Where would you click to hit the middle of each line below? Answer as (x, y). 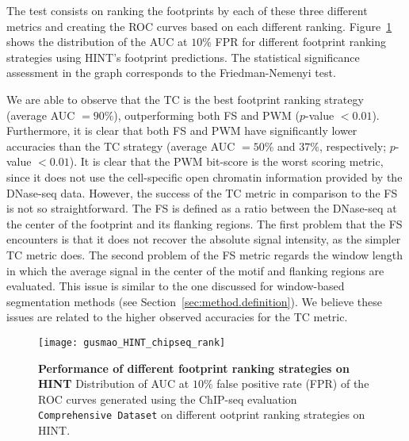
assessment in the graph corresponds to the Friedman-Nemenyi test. (171, 73)
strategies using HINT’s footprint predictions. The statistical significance (183, 57)
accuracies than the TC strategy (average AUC (121, 146)
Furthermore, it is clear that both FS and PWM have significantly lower (182, 130)
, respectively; (353, 146)
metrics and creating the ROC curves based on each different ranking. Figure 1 (199, 26)
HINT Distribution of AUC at (114, 383)
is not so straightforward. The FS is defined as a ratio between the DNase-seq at (202, 208)
